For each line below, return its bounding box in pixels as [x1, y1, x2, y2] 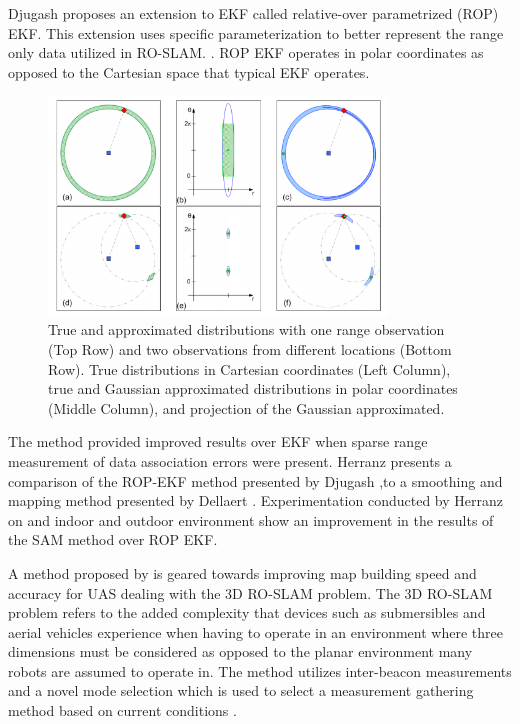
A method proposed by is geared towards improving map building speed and [8, 562, 477, 583]
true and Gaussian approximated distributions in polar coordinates [48, 378, 458, 399]
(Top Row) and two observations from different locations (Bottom [48, 338, 452, 359]
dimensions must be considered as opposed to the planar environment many [8, 641, 473, 662]
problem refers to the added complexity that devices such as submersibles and [8, 602, 486, 623]
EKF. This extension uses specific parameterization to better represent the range [8, 22, 504, 43]
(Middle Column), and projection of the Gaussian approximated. [48, 397, 445, 418]
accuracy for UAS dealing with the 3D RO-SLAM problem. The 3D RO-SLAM [8, 582, 493, 603]
